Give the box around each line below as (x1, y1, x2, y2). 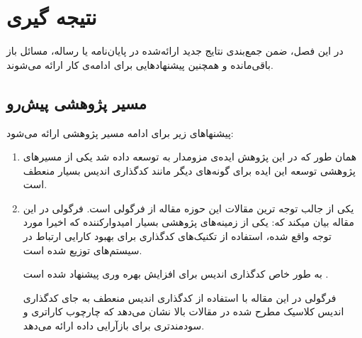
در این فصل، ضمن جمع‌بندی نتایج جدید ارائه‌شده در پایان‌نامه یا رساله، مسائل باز (6, 43, 344, 58)
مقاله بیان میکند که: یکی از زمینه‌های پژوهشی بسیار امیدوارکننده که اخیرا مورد (23, 214, 354, 229)
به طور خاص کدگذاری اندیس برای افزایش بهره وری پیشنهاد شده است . (23, 266, 329, 281)
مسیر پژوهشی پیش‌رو (6, 92, 147, 114)
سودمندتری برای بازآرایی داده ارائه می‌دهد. (23, 318, 205, 333)
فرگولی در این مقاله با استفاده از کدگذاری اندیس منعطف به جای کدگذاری (23, 290, 336, 305)
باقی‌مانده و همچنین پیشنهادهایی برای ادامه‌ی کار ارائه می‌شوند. (6, 57, 273, 72)
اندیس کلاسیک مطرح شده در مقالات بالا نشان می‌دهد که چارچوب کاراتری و (23, 304, 344, 319)
